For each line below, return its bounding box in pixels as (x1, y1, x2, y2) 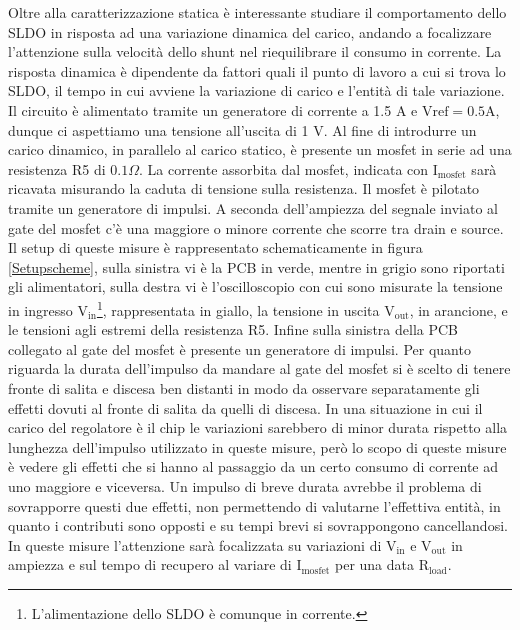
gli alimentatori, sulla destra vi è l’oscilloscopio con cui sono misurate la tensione (8, 276, 503, 297)
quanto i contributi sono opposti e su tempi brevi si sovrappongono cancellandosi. (8, 515, 508, 536)
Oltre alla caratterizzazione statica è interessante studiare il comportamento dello (8, 2, 507, 22)
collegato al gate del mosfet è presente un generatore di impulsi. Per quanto (8, 338, 471, 359)
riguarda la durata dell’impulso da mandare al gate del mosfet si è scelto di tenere (8, 358, 511, 379)
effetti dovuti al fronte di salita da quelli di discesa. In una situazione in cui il (8, 397, 483, 418)
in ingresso (8, 299, 73, 320)
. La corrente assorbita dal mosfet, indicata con (138, 158, 429, 179)
